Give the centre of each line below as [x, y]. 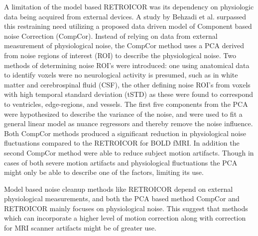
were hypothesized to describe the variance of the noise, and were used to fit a [123, 114]
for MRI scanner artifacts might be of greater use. [80, 228]
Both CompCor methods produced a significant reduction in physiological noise [125, 133]
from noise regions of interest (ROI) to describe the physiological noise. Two [120, 55]
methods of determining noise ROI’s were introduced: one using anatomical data [127, 65]
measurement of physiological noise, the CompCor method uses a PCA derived [124, 45]
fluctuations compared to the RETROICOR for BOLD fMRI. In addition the [122, 143]
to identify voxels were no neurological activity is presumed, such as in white [121, 75]
